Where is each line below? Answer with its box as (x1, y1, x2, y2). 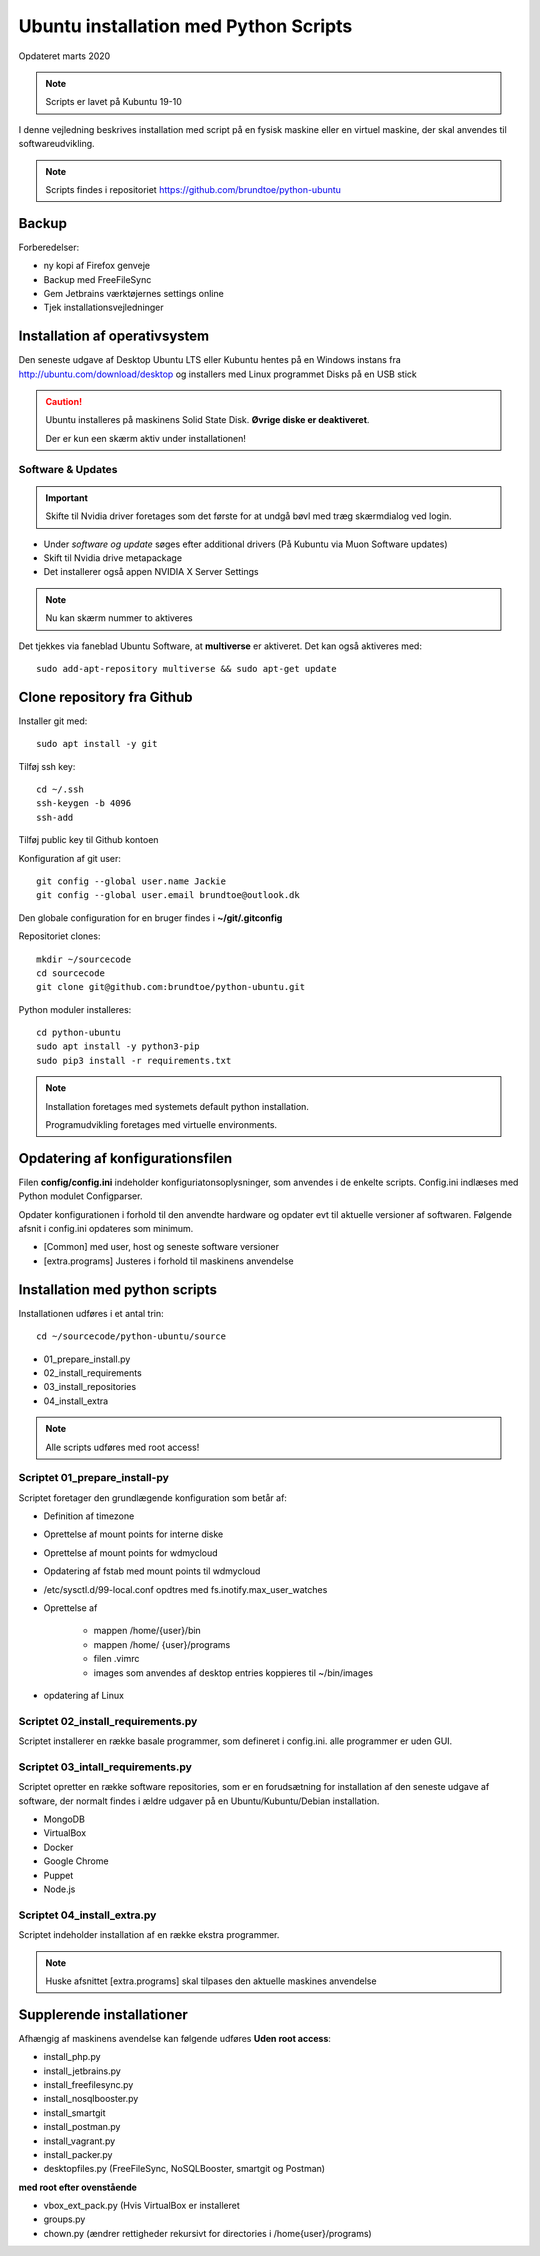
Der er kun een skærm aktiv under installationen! (45, 432, 247, 444)
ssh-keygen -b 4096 (36, 798, 132, 809)
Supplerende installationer (18, 2006, 189, 2023)
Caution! (45, 396, 83, 408)
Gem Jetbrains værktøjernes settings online (43, 287, 224, 299)
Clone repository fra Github (18, 688, 194, 705)
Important (45, 491, 89, 504)
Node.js (43, 1883, 76, 1895)
